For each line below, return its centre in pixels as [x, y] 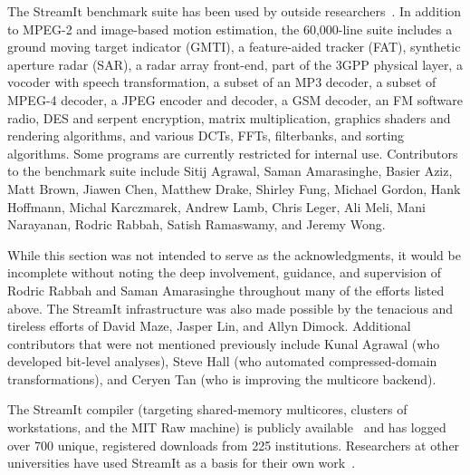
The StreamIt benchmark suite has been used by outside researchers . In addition [235, 11]
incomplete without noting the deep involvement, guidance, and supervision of [224, 272]
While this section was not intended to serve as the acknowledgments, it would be [234, 254]
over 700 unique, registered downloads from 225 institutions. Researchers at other [234, 445]
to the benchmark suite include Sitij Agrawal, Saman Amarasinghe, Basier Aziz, [230, 171]
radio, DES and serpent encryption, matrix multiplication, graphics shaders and [229, 117]
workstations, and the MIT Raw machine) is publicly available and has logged [227, 427]
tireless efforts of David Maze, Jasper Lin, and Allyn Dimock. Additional [209, 326]
